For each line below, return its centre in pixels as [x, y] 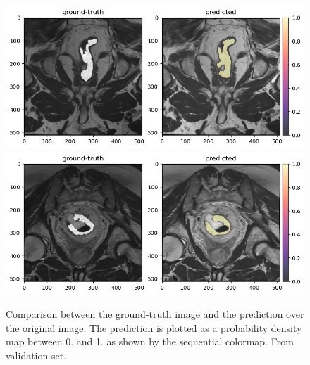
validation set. [36, 356]
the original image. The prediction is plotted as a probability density [154, 327]
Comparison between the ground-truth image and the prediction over [155, 314]
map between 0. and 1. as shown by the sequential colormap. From [150, 341]
